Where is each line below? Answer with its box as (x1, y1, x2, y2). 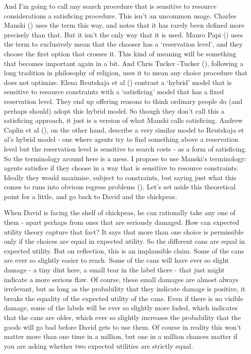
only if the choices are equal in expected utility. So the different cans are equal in (4, 236, 245, 246)
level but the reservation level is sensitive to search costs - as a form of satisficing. (4, 143, 247, 153)
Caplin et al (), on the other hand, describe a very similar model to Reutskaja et (4, 124, 244, 135)
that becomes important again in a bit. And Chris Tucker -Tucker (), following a (4, 58, 244, 68)
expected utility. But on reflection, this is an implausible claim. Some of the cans (4, 245, 244, 255)
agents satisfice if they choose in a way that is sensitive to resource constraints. (4, 163, 239, 173)
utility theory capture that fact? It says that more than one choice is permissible (4, 226, 244, 236)
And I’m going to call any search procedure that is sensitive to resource (4, 1, 217, 11)
